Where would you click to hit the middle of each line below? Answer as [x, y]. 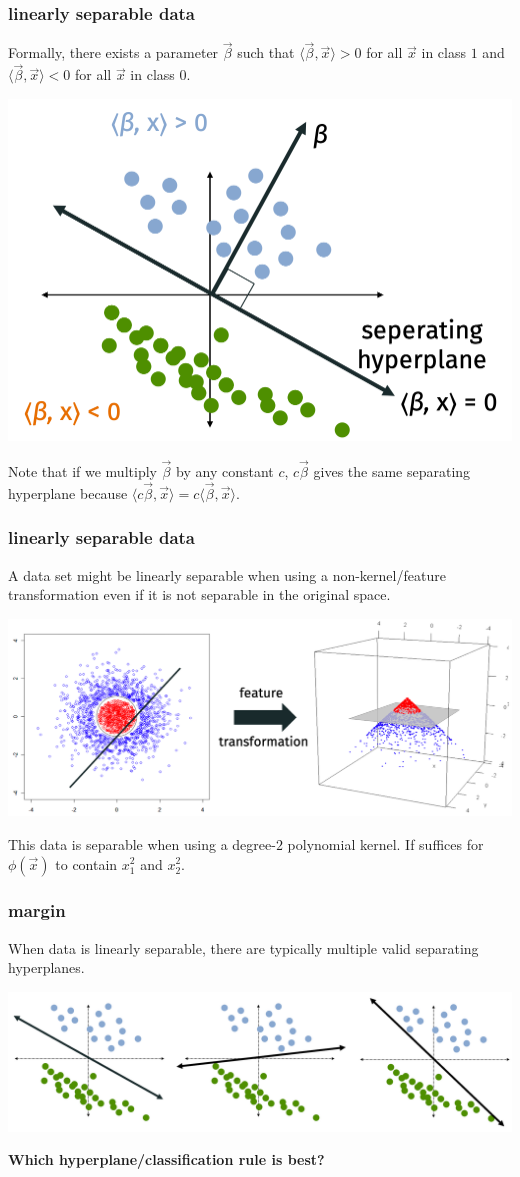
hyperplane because [68, 492]
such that [266, 52]
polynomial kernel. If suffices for [385, 843]
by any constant [225, 471]
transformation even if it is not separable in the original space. [199, 594]
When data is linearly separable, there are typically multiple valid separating [243, 947]
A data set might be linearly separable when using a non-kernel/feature [227, 574]
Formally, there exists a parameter [113, 52]
